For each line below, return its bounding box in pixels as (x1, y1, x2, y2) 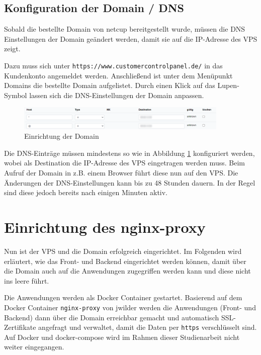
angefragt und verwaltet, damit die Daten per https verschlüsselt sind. (38, 322, 257, 332)
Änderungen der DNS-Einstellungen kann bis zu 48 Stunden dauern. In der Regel (4, 177, 255, 188)
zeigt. (4, 43, 21, 54)
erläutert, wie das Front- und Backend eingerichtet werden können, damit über (4, 255, 246, 266)
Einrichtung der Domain (24, 131, 99, 141)
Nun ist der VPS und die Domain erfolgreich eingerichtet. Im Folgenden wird (4, 245, 242, 256)
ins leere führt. (4, 275, 49, 286)
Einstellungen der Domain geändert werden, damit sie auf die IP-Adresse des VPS (4, 33, 257, 44)
